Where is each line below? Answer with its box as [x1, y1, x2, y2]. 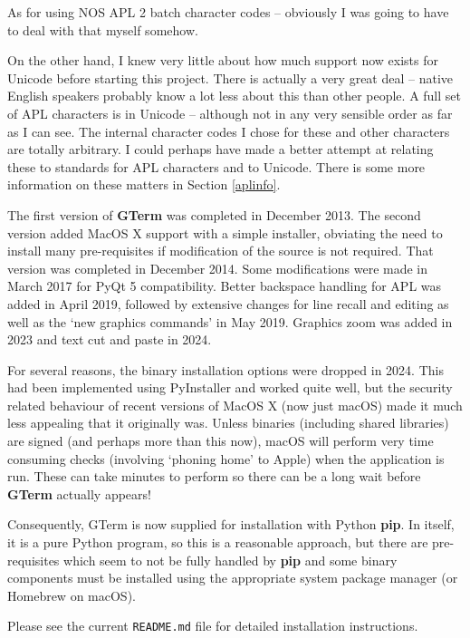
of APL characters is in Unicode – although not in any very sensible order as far [7, 103, 453, 122]
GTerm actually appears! [7, 484, 151, 503]
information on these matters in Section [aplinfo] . [7, 175, 281, 194]
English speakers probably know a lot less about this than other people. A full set [7, 86, 461, 105]
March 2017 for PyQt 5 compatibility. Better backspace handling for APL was [7, 276, 442, 295]
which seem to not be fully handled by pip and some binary [63, 550, 398, 569]
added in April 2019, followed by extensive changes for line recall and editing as [7, 294, 449, 313]
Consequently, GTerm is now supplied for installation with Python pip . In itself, [7, 515, 455, 534]
